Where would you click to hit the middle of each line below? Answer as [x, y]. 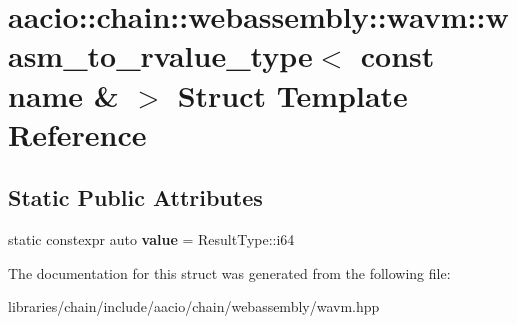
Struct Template [292, 94]
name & [63, 94]
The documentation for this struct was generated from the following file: [229, 272]
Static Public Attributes [135, 197]
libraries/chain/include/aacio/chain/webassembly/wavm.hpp [194, 306]
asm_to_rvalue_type [160, 55]
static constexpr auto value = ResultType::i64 [151, 239]
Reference [77, 133]
